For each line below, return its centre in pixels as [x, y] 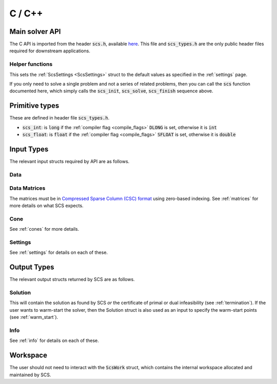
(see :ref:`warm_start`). [34, 317]
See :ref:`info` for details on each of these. [54, 340]
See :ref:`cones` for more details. [44, 229]
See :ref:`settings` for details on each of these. [58, 252]
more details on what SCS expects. [47, 206]
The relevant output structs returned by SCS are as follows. [72, 279]
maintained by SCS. [30, 375]
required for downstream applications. [50, 51]
